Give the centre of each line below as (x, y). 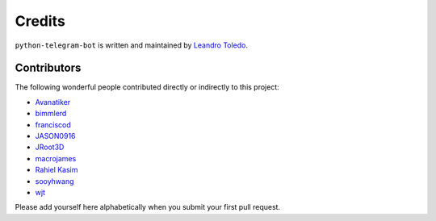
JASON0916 (55, 136)
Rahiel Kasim (57, 170)
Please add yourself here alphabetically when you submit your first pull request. (148, 207)
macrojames (56, 158)
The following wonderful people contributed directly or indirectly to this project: (147, 87)
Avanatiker (53, 102)
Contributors (48, 68)
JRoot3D (50, 147)
